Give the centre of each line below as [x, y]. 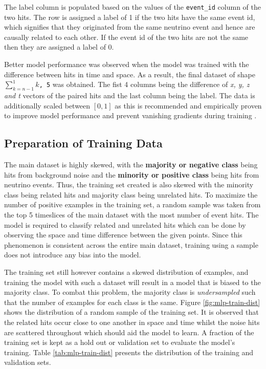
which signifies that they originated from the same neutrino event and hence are [130, 27]
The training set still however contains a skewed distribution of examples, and [126, 272]
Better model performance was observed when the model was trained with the [127, 64]
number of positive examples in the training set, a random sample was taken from [132, 204]
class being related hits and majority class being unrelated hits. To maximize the [131, 194]
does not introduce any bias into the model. [73, 255]
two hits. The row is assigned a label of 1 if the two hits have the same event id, [130, 17]
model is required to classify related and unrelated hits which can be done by [125, 224]
